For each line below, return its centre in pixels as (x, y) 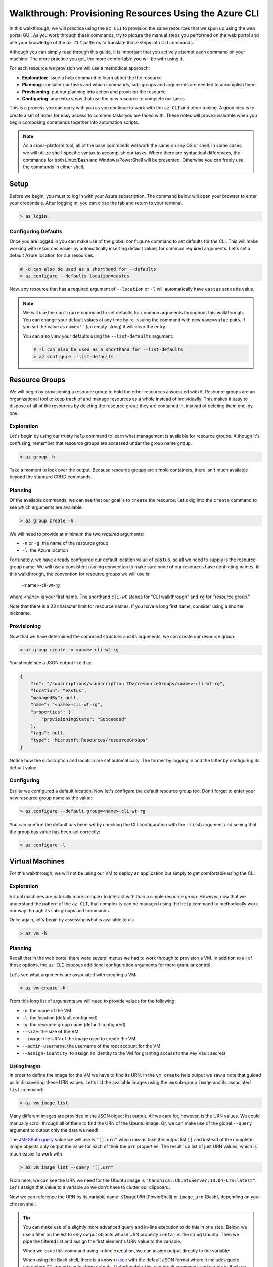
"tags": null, (48, 733)
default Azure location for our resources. (52, 255)
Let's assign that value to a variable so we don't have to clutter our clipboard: (90, 1187)
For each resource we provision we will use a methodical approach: (80, 68)
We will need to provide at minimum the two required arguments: (77, 534)
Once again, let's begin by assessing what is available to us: (72, 920)
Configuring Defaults (36, 231)
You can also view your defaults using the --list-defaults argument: (98, 336)
